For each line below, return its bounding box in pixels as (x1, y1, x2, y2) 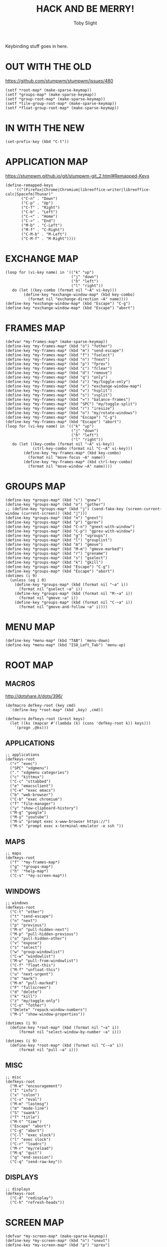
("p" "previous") (10, 922, 47, 927)
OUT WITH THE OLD (5, 61, 92, 73)
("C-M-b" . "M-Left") (21, 231, 67, 237)
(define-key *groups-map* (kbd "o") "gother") (5, 502, 106, 507)
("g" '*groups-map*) (10, 864, 53, 869)
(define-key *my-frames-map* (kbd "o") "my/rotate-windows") (5, 410, 138, 415)
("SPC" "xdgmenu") (10, 766, 49, 771)
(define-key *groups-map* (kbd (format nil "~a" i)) (14, 582, 128, 587)
